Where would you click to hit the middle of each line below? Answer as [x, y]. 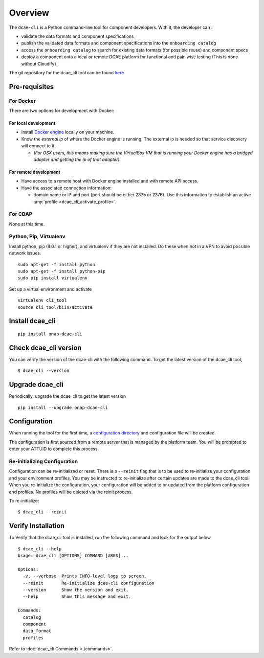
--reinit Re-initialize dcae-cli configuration [88, 583]
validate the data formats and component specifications [77, 36]
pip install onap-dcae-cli [50, 334]
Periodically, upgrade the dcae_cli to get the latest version [67, 396]
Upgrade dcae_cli [36, 385]
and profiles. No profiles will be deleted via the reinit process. [71, 492]
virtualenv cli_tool [42, 300]
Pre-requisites [31, 86]
